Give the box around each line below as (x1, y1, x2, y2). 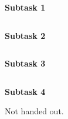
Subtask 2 (5, 29, 46, 41)
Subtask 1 (5, 1, 46, 13)
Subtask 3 (5, 57, 46, 70)
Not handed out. (5, 105, 64, 117)
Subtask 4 (5, 85, 46, 97)
